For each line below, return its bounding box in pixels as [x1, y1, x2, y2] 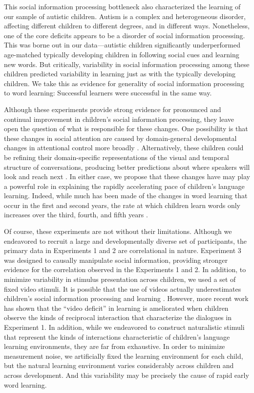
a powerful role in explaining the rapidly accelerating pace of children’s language [4, 181, 245, 191]
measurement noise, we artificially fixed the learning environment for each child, [4, 350, 243, 361]
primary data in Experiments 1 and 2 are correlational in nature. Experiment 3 [4, 245, 241, 255]
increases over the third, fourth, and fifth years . [4, 209, 148, 220]
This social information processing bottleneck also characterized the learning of [4, 1, 241, 11]
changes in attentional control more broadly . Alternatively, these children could [4, 142, 244, 153]
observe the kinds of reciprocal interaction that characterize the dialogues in [4, 312, 232, 323]
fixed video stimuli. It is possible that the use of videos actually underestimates [4, 283, 241, 294]
